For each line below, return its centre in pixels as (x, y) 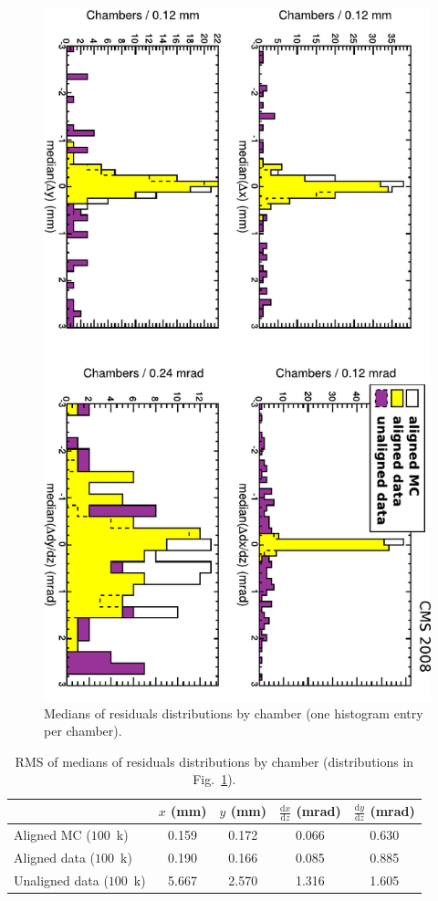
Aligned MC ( (52, 835)
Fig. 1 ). (214, 779)
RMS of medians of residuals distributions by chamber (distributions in (214, 761)
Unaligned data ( (61, 880)
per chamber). (83, 731)
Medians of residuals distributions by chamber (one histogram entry (234, 712)
